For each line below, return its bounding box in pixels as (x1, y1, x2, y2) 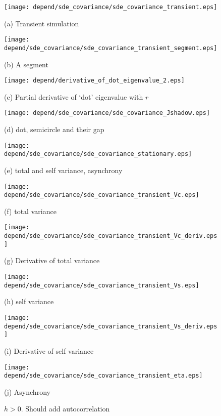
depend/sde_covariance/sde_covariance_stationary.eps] (4, 150, 192, 158)
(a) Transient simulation (4, 18, 79, 28)
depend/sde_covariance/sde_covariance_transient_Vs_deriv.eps (4, 322, 217, 330)
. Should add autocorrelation (21, 403, 110, 414)
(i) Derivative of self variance (4, 345, 94, 356)
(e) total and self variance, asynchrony (4, 164, 123, 175)
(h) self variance (4, 296, 54, 307)
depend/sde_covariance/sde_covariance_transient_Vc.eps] (4, 191, 199, 199)
